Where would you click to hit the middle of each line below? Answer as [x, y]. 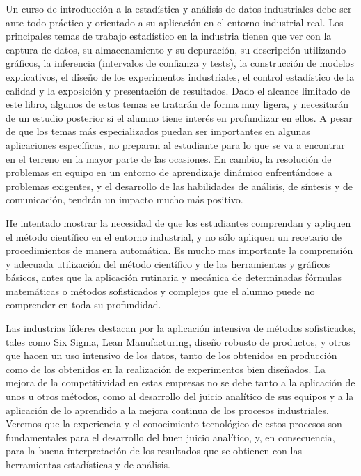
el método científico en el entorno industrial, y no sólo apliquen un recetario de [174, 236]
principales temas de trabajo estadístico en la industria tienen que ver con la [169, 36]
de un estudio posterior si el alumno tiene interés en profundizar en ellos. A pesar [179, 117]
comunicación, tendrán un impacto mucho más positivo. [125, 199]
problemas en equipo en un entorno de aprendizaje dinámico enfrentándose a [169, 172]
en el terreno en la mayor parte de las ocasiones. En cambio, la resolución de [169, 158]
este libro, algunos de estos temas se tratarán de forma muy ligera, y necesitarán [177, 104]
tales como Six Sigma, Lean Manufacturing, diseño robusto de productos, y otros [178, 341]
